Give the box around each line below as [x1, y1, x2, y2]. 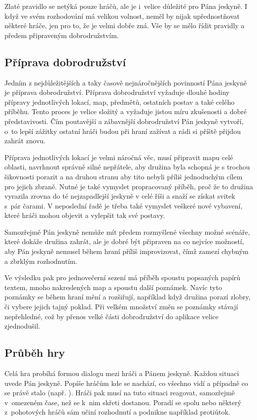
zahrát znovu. [4, 135, 46, 146]
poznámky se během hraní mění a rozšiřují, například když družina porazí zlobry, [4, 292, 251, 302]
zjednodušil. [4, 321, 40, 331]
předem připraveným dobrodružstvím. [4, 30, 119, 40]
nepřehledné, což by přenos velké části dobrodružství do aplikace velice [4, 311, 219, 321]
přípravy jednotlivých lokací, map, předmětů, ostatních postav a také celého [4, 96, 235, 107]
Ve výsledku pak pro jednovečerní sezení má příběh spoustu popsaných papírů [4, 272, 241, 283]
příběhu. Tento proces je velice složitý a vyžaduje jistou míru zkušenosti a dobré [4, 106, 247, 117]
